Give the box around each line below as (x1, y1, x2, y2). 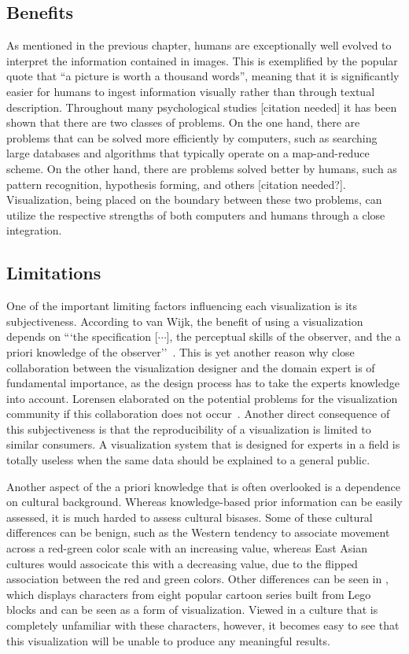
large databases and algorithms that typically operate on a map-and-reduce (6, 145, 370, 161)
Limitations (6, 260, 101, 285)
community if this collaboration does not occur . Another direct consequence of (6, 405, 390, 422)
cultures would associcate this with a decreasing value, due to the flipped (6, 555, 358, 571)
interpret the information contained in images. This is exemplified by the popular (6, 52, 398, 68)
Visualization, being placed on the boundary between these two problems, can (6, 191, 382, 208)
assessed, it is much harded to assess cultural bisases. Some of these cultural (6, 508, 373, 525)
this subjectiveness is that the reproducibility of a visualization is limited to (6, 420, 371, 437)
